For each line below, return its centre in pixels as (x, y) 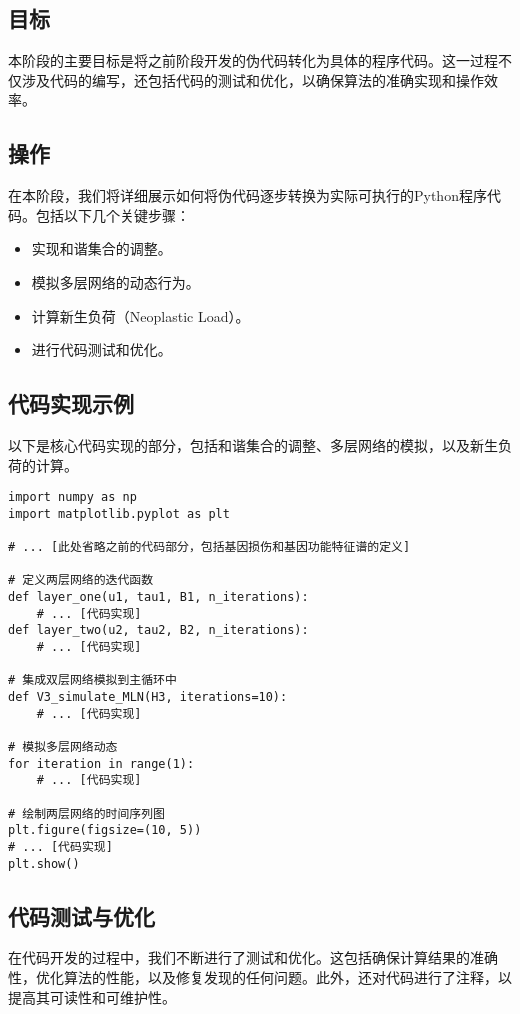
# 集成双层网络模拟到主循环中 (92, 680)
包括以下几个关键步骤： (112, 214)
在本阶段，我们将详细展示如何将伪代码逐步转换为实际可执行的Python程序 (247, 195)
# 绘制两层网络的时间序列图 (87, 813)
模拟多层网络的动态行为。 (115, 281)
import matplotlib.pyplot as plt (119, 513)
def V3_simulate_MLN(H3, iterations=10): (148, 697)
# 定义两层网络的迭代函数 (81, 580)
